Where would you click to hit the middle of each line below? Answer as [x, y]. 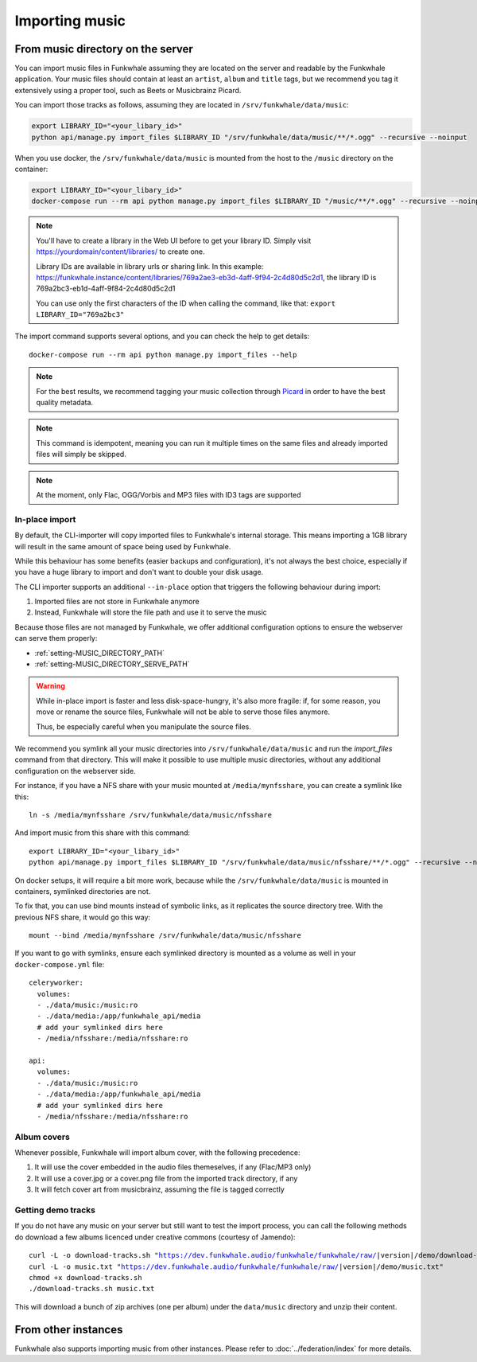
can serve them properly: [56, 638]
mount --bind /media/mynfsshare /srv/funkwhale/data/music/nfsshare [165, 936]
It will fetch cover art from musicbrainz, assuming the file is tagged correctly [160, 1189]
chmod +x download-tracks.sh [85, 1277]
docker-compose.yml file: [60, 964]
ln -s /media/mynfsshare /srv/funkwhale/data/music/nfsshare [150, 815]
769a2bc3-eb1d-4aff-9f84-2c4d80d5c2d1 [106, 289]
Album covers [43, 1137]
